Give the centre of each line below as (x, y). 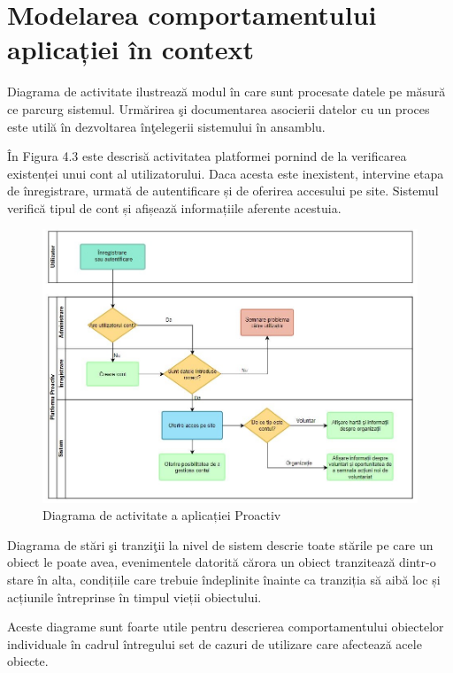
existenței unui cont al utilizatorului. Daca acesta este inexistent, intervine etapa (226, 173)
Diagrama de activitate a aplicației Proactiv (162, 515)
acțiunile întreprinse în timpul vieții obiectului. (134, 597)
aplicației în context (131, 49)
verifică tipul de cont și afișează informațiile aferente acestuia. (174, 207)
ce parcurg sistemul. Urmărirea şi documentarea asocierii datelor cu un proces (219, 108)
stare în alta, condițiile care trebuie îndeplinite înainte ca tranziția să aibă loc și (224, 580)
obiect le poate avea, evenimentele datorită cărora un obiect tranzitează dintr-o (222, 562)
